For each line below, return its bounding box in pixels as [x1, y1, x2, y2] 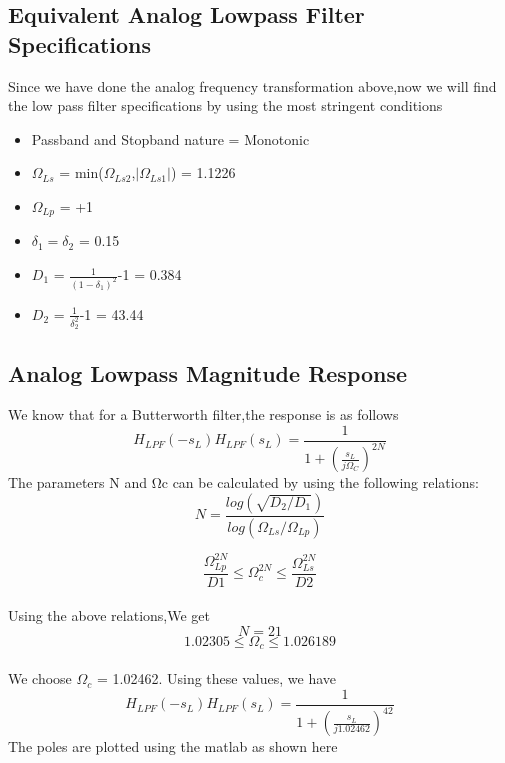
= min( [59, 162, 104, 183]
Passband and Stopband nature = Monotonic [31, 128, 310, 149]
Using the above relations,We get [8, 605, 211, 626]
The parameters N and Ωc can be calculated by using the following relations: [8, 472, 479, 493]
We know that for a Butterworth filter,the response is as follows [8, 404, 399, 425]
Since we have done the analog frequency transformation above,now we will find [8, 75, 497, 96]
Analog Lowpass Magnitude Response [8, 357, 408, 388]
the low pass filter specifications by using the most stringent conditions [8, 95, 443, 116]
